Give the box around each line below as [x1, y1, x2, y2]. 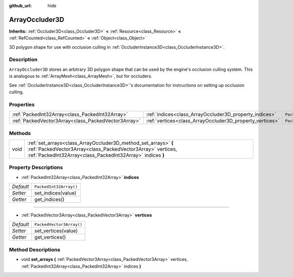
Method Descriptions [9, 246, 61, 253]
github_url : [9, 3, 32, 8]
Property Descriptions [9, 164, 63, 171]
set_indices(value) [34, 190, 77, 197]
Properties [9, 101, 35, 108]
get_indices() [34, 196, 64, 203]
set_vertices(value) [34, 227, 78, 234]
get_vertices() [34, 234, 66, 241]
